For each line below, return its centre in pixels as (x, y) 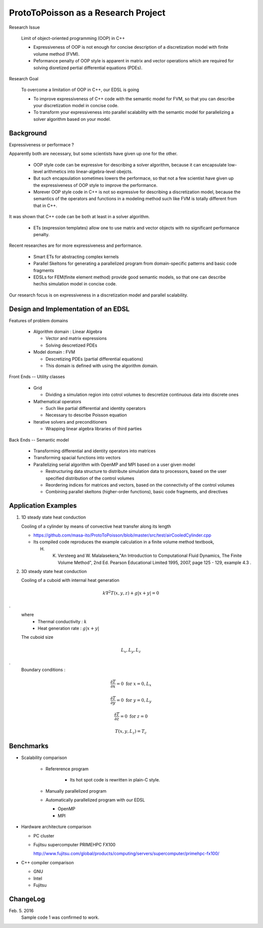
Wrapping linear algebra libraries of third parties (94, 429)
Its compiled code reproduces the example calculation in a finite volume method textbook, (124, 542)
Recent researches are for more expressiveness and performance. (76, 245)
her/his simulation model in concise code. (75, 284)
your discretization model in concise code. (76, 106)
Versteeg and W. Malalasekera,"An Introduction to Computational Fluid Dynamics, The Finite (150, 556)
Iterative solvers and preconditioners (70, 422)
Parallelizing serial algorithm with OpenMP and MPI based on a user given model (114, 464)
